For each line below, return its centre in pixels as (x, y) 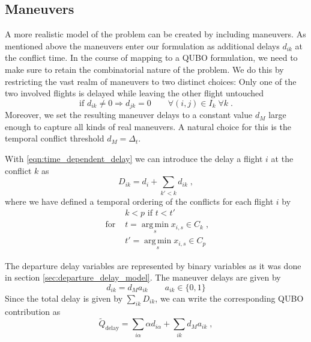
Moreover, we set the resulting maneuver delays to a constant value (129, 115)
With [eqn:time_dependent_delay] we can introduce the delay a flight (134, 158)
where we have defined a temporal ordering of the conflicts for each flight (139, 201)
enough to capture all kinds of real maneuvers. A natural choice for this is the (148, 126)
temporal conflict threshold (55, 138)
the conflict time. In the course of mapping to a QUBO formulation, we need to (151, 58)
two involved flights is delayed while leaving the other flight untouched (134, 93)
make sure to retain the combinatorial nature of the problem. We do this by (144, 69)
